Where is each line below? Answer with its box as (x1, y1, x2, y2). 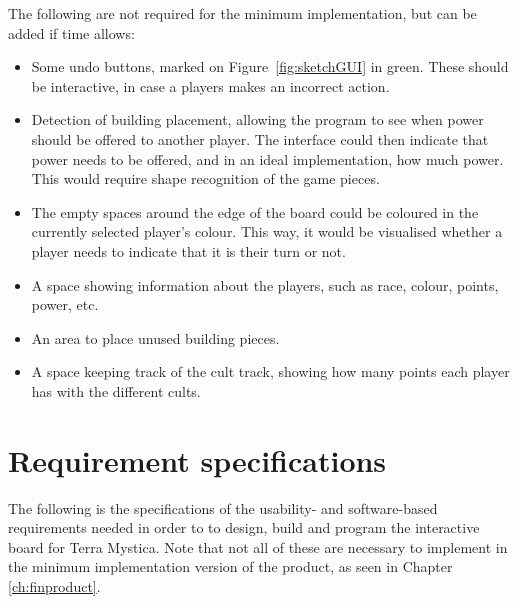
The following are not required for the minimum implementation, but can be (8, 3, 477, 23)
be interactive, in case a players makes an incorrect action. (31, 75, 390, 96)
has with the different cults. (31, 380, 201, 401)
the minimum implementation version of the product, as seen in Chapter (8, 556, 453, 577)
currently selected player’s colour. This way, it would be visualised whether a (31, 221, 503, 242)
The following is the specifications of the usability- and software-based (8, 497, 438, 518)
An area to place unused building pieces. (31, 327, 280, 348)
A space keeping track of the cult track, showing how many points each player (31, 361, 510, 382)
